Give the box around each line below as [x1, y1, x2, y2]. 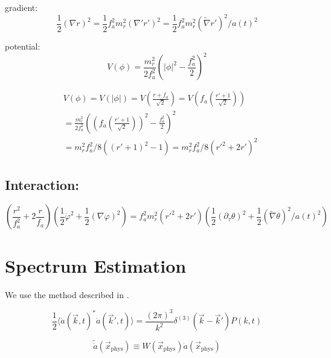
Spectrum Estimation [5, 253, 187, 278]
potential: [5, 40, 40, 53]
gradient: [5, 1, 38, 13]
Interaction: [5, 175, 80, 194]
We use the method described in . [5, 288, 129, 301]
